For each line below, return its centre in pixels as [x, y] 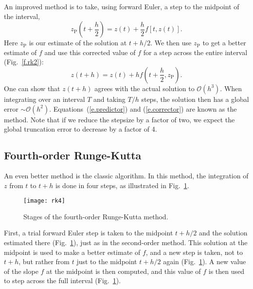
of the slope [21, 271]
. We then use [171, 43]
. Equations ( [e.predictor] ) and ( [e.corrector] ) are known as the [143, 108]
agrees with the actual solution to [145, 88]
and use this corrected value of [90, 52]
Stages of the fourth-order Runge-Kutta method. [96, 216]
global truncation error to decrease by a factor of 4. [81, 129]
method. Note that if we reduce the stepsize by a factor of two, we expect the [119, 119]
